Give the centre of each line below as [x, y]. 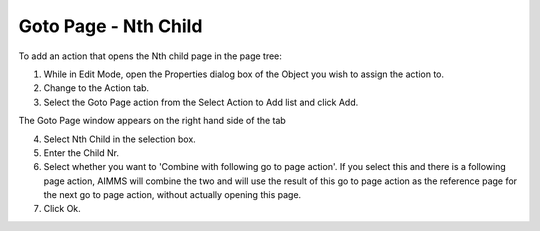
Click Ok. [62, 209]
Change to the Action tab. [96, 88]
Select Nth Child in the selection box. [120, 139]
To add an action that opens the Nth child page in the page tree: [150, 56]
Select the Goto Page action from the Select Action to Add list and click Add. [201, 102]
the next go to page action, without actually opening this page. [172, 195]
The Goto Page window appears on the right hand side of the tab [152, 121]
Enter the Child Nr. [81, 152]
